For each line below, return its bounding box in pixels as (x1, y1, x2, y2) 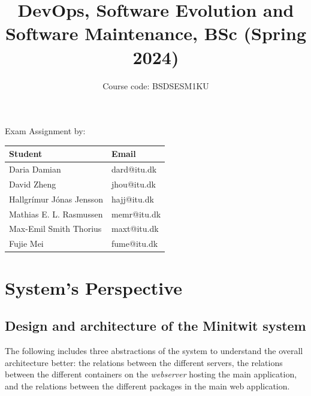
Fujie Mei (9, 237, 44, 250)
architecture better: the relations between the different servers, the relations (5, 356, 283, 368)
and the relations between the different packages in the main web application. (5, 379, 290, 392)
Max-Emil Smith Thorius (9, 222, 102, 235)
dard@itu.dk (111, 163, 157, 176)
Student (9, 147, 43, 160)
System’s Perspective (5, 275, 183, 300)
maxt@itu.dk (111, 222, 159, 235)
